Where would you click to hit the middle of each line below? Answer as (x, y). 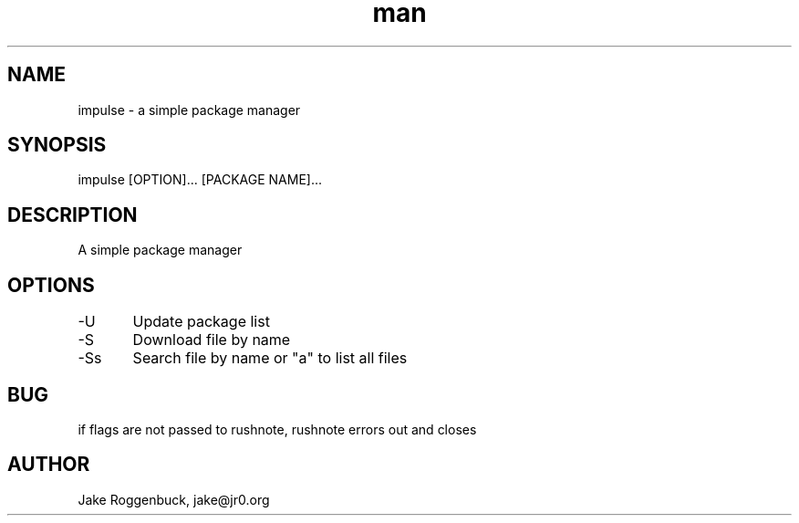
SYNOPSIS (57, 145)
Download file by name (212, 340)
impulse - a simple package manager (189, 110)
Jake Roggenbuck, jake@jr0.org (174, 499)
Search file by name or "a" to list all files (270, 358)
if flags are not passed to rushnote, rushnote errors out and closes (277, 429)
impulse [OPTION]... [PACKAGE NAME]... (200, 180)
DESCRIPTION (73, 214)
